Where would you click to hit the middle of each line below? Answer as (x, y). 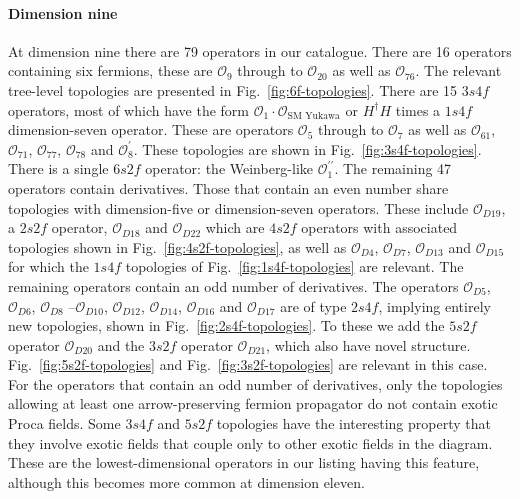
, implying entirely (434, 305)
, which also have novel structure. (368, 344)
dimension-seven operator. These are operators (151, 129)
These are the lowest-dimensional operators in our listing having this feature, (244, 462)
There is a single (58, 168)
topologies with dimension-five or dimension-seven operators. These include (238, 207)
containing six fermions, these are (110, 70)
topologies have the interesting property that (353, 423)
